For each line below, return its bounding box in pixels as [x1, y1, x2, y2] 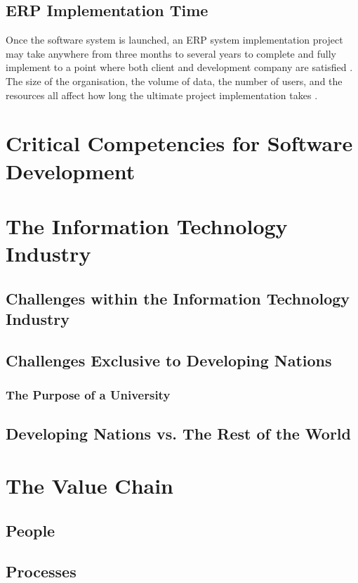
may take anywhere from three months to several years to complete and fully [6, 46, 336, 60]
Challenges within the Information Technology [6, 287, 350, 309]
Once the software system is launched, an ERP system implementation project [6, 32, 343, 47]
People [6, 519, 55, 541]
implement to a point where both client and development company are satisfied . [6, 60, 353, 75]
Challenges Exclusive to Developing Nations [6, 349, 332, 371]
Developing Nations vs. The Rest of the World [6, 423, 351, 444]
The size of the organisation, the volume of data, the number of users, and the [6, 73, 343, 88]
